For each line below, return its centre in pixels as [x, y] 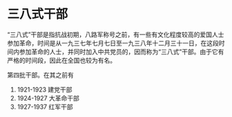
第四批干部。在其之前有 [40, 75]
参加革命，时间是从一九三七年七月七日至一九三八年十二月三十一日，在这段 [113, 43]
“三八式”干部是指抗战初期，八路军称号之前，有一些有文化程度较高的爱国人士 [116, 34]
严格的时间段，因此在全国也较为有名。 [61, 60]
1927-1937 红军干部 [45, 107]
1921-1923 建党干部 [45, 89]
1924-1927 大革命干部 [48, 98]
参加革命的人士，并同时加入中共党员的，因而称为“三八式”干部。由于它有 [122, 52]
